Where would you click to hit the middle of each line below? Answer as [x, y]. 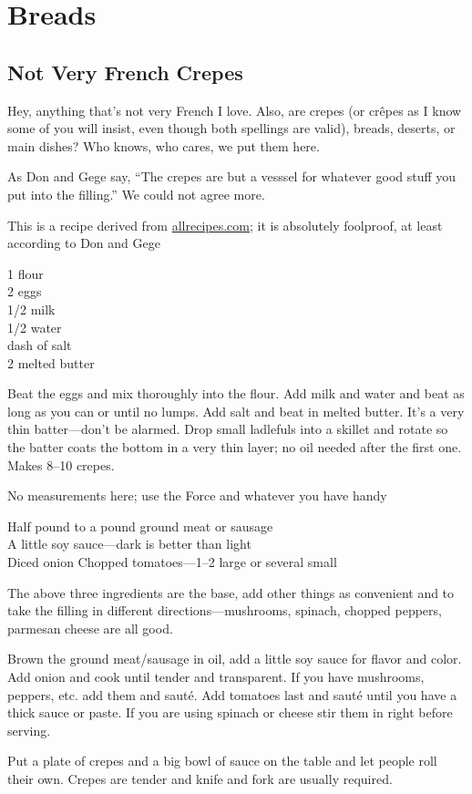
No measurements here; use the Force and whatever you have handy [197, 495]
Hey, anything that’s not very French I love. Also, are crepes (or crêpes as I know [235, 110]
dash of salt [40, 345]
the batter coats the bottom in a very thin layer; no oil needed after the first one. [235, 447]
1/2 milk [31, 309]
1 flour [26, 273]
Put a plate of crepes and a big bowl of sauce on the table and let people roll [222, 761]
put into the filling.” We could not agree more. [136, 194]
